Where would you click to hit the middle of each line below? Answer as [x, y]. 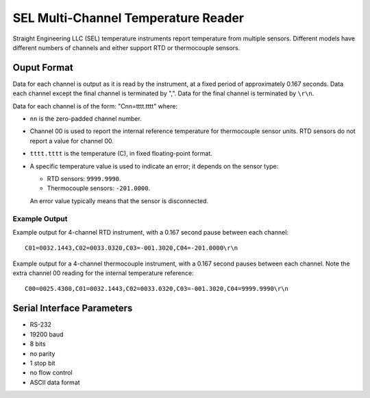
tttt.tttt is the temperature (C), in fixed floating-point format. [121, 154]
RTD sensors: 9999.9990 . [84, 178]
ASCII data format [55, 382]
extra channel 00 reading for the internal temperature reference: [103, 273]
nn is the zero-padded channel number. [86, 119]
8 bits [38, 344]
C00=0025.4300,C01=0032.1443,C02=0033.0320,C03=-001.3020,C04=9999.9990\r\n [157, 289]
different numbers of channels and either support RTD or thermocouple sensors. [126, 47]
